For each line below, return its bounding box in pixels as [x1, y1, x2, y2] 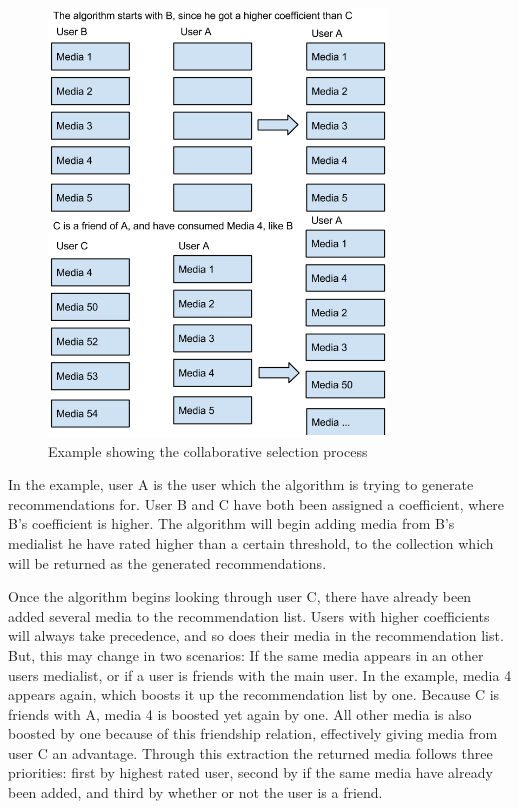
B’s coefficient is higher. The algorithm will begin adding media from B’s [8, 513, 455, 534]
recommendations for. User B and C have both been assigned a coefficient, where [8, 493, 505, 514]
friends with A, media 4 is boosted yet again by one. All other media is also [8, 703, 472, 724]
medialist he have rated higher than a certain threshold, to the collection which [8, 532, 494, 553]
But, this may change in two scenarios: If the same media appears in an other [8, 644, 484, 665]
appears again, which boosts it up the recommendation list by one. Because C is [8, 684, 500, 705]
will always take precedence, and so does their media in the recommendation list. [8, 625, 504, 646]
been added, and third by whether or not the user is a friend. [8, 782, 383, 803]
